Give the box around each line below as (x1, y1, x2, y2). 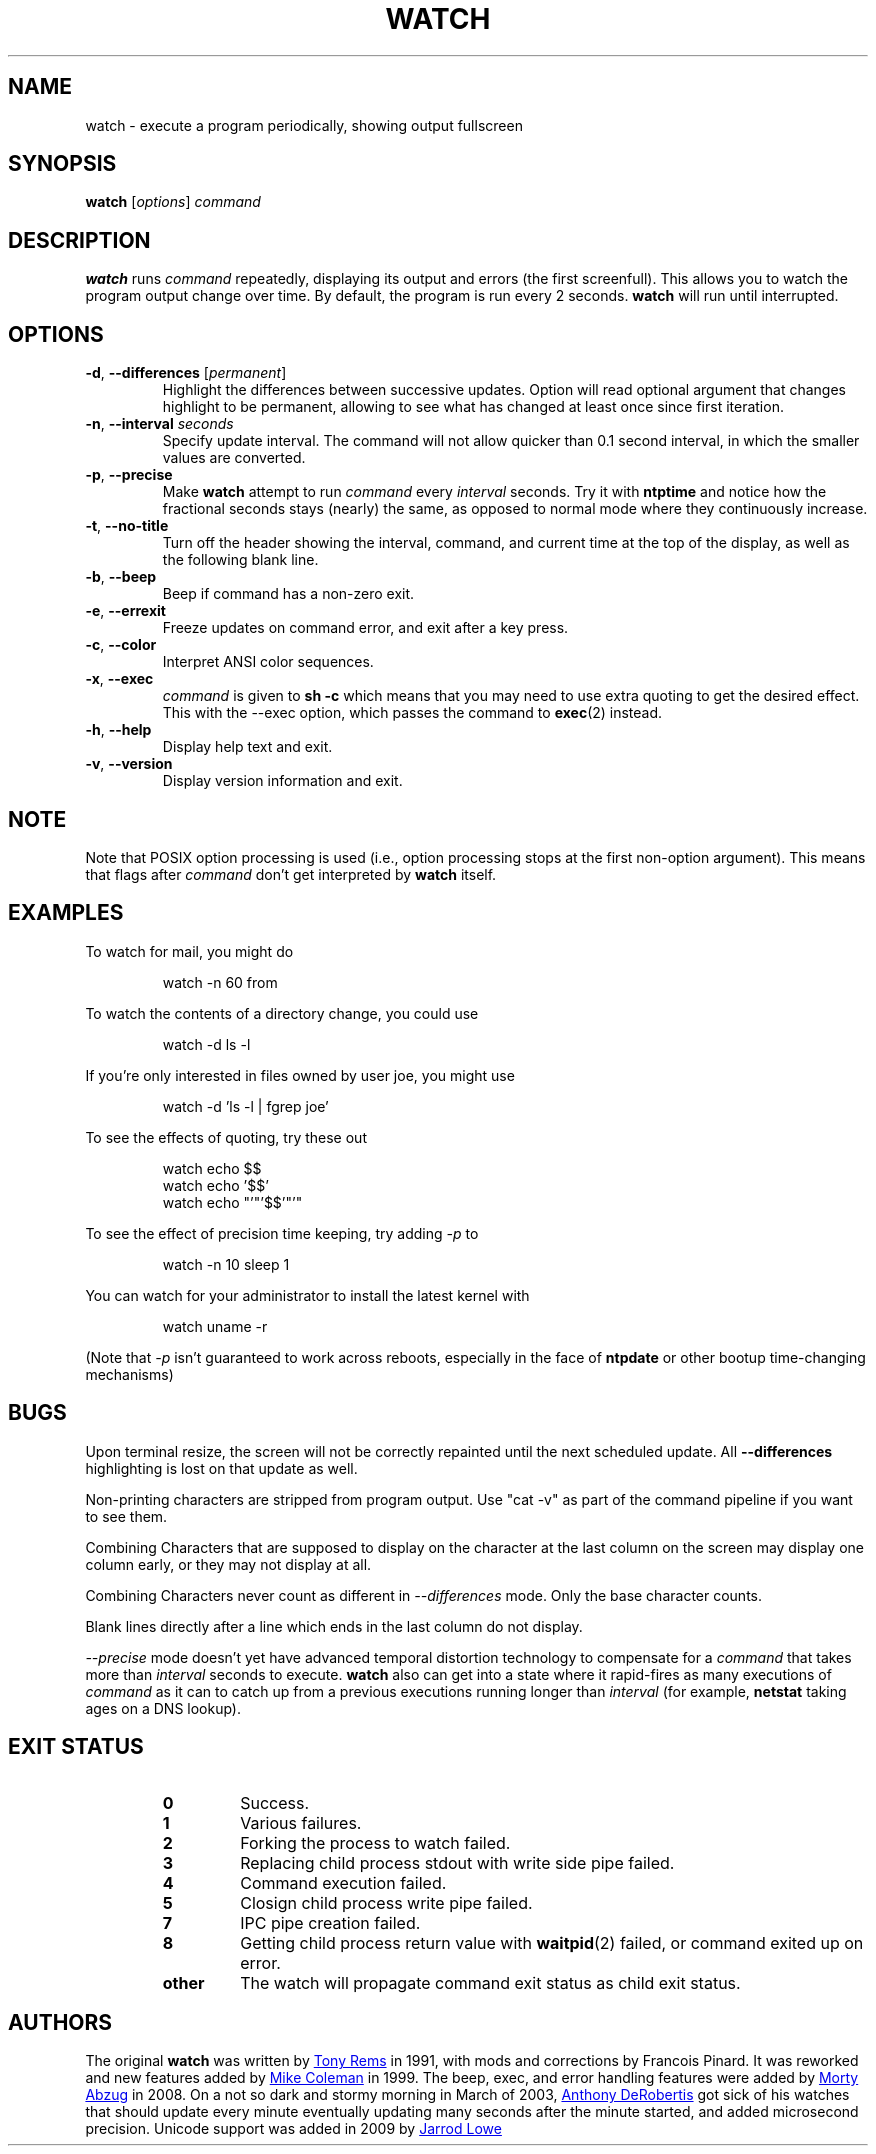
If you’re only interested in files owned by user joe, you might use (85, 1066, 515, 1084)
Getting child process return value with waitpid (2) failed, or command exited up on (240, 1932, 864, 1953)
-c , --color (85, 636, 157, 654)
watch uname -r (162, 1317, 268, 1335)
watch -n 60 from (162, 973, 278, 991)
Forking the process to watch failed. (240, 1832, 511, 1853)
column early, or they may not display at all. (85, 1555, 372, 1573)
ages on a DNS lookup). (85, 1699, 241, 1717)
